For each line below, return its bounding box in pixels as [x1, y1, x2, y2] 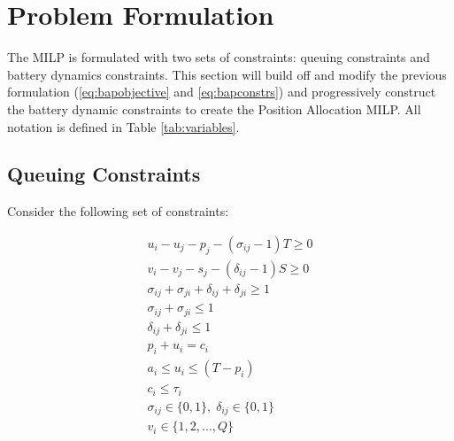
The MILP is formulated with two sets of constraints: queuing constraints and [7, 48, 430, 66]
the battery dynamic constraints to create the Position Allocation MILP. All [7, 99, 421, 118]
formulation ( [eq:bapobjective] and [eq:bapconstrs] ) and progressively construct [7, 82, 436, 101]
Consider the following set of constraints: [7, 202, 229, 220]
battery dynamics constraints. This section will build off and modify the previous [7, 65, 447, 83]
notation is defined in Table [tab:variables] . [7, 117, 240, 135]
